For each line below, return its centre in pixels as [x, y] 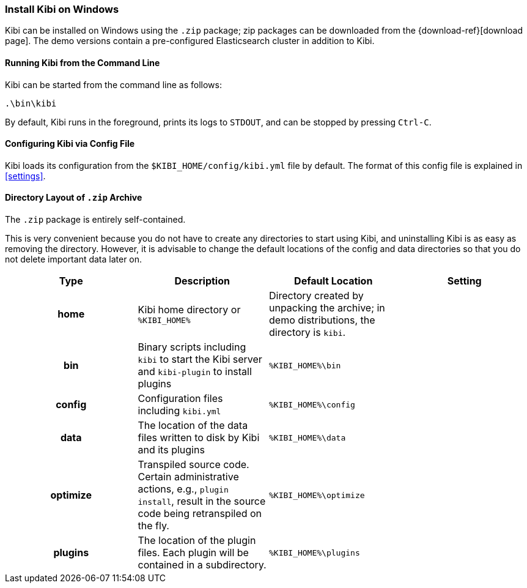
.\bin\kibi [31, 103]
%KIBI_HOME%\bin [305, 365]
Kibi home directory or [189, 309]
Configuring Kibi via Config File [70, 144]
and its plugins [171, 450]
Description [202, 281]
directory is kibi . [308, 333]
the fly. [153, 526]
